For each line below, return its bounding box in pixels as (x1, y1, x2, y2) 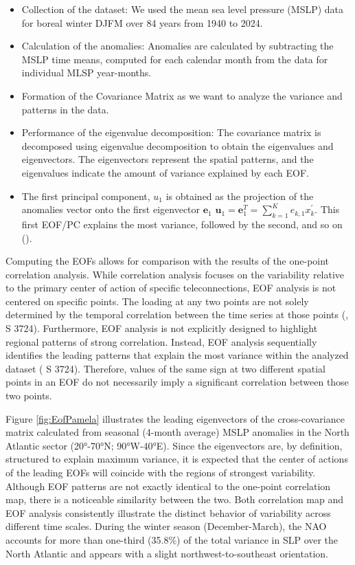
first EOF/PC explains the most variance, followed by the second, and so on (21, 217, 343, 231)
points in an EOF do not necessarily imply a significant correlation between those (5, 375, 349, 389)
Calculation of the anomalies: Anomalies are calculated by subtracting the (21, 38, 334, 53)
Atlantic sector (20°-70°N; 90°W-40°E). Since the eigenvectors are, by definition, (5, 438, 343, 452)
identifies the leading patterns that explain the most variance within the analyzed (5, 348, 349, 362)
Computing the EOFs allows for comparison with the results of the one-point (5, 254, 330, 268)
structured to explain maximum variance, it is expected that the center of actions (5, 452, 348, 466)
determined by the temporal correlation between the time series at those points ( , (5, 307, 349, 322)
